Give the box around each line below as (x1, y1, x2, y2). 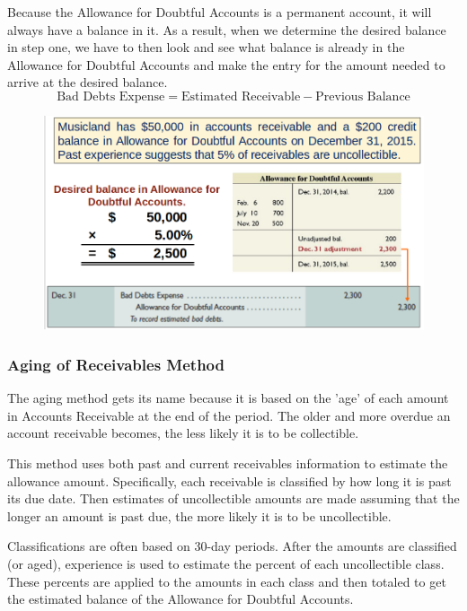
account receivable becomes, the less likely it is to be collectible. (7, 423, 359, 442)
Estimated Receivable (181, 90, 301, 103)
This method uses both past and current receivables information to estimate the (7, 454, 448, 473)
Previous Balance (315, 90, 410, 103)
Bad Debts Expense (57, 90, 165, 103)
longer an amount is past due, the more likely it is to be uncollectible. (7, 506, 392, 525)
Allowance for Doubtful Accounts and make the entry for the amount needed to (7, 55, 445, 74)
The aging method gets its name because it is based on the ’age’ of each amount (7, 388, 449, 407)
